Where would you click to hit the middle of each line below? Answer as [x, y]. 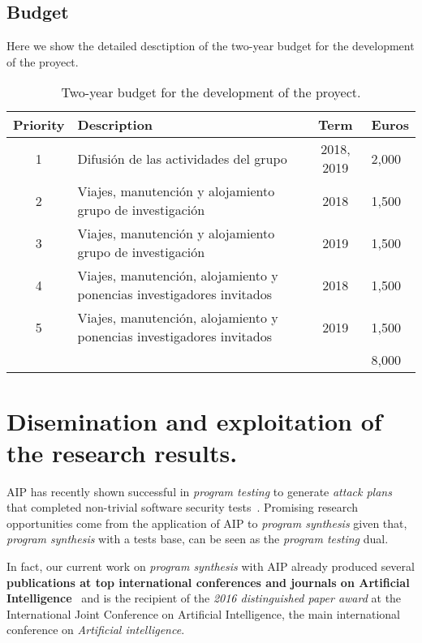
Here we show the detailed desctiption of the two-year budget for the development [211, 46]
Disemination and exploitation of [194, 420]
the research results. [122, 452]
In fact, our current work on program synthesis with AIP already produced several [211, 566]
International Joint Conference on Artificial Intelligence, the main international [203, 613]
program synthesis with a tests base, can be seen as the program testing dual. [198, 539]
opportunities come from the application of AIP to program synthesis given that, [207, 523]
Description [115, 125]
